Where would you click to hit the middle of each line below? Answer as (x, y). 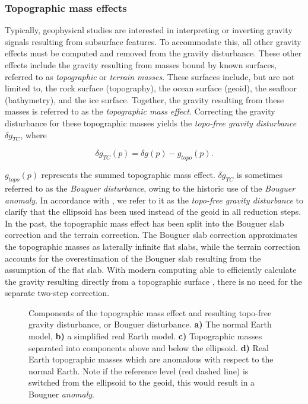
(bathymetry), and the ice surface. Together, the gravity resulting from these (145, 99)
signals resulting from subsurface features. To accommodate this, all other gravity (153, 41)
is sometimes (259, 175)
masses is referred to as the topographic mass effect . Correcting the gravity (140, 111)
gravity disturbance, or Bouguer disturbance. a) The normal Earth (150, 324)
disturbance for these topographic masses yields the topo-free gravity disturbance (151, 123)
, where (34, 134)
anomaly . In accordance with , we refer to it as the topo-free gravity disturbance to (154, 200)
